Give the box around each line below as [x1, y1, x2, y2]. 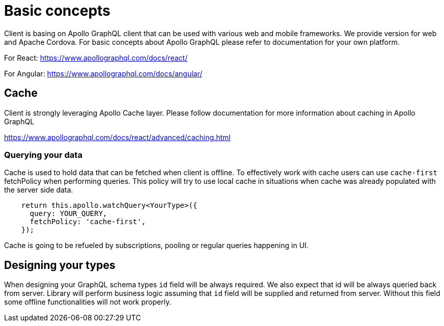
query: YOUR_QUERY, [30, 209, 107, 218]
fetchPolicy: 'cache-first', [30, 218, 146, 226]
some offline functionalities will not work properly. [4, 297, 172, 307]
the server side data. [4, 185, 73, 195]
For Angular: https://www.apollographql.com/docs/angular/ [4, 69, 203, 78]
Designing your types [4, 258, 116, 271]
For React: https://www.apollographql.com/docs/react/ [4, 53, 188, 62]
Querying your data [4, 149, 82, 160]
